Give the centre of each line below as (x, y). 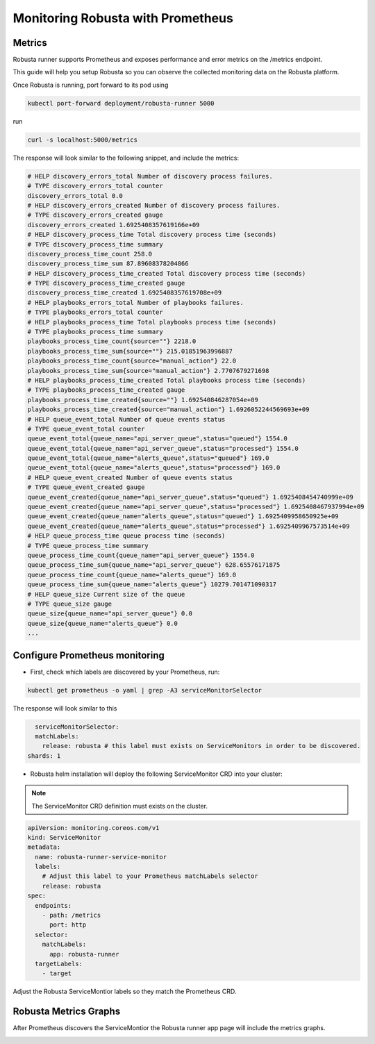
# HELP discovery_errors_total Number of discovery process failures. (150, 176)
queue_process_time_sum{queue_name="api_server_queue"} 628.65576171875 (154, 565)
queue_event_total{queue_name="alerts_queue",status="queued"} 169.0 (148, 458)
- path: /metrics (72, 915)
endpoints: (53, 905)
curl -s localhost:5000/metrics (83, 140)
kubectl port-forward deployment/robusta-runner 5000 (121, 103)
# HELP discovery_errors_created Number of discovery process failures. (154, 205)
